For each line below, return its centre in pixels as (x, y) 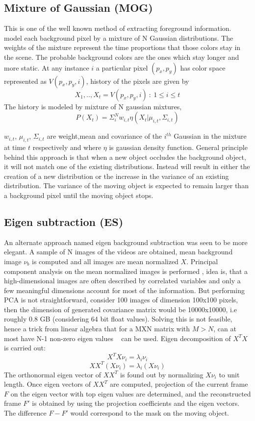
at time (15, 147)
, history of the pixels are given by (138, 81)
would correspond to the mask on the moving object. (150, 413)
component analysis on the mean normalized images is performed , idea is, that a (126, 271)
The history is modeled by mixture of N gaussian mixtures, (93, 106)
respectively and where (67, 147)
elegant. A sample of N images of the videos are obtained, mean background (118, 252)
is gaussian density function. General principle (178, 147)
